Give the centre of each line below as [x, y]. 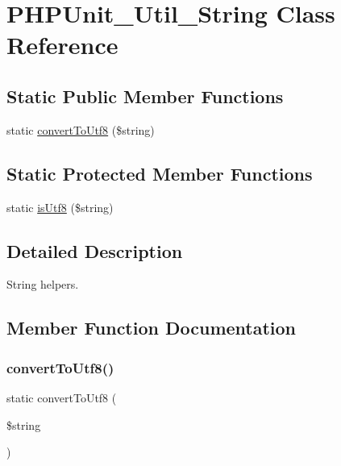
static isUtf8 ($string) [60, 207]
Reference [62, 45]
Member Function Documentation [152, 328]
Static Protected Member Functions [160, 173]
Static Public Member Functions [145, 96]
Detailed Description [95, 250]
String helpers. [43, 284]
